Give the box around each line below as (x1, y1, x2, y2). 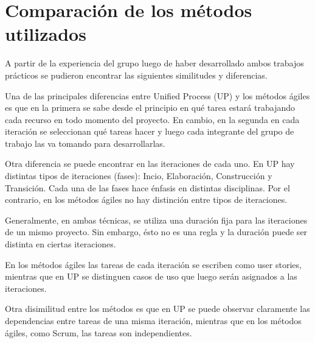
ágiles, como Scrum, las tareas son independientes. (5, 326, 192, 339)
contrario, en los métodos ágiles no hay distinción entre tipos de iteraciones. (5, 193, 288, 206)
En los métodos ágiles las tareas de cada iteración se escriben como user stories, (5, 258, 302, 271)
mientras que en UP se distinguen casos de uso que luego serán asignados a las (5, 270, 297, 283)
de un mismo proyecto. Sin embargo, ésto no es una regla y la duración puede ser (5, 225, 308, 238)
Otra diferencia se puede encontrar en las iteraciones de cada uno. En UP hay (5, 157, 295, 170)
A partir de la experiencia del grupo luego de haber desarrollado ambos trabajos (5, 57, 304, 69)
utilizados (5, 21, 86, 46)
